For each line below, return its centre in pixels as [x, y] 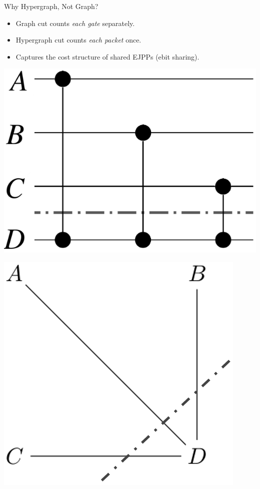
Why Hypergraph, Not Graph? [51, 6]
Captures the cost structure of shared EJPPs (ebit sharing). [107, 56]
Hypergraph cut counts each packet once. [78, 40]
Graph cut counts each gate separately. [75, 23]
